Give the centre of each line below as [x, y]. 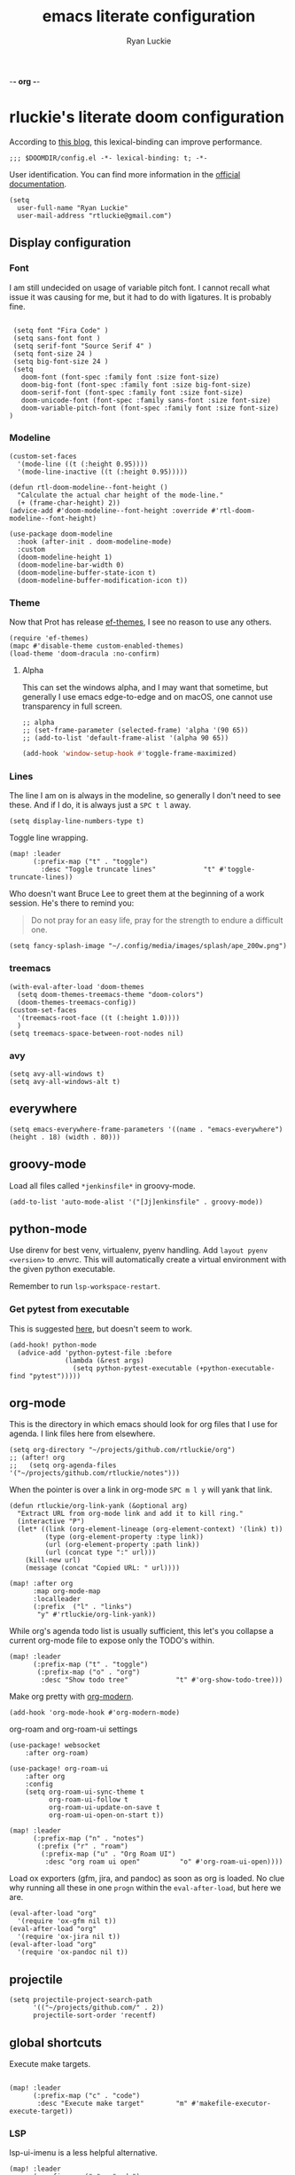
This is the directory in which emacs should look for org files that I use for [144, 1425]
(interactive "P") [51, 1522]
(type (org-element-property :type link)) [124, 1537]
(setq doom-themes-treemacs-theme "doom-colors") [110, 994]
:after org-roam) [57, 1754]
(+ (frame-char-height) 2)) [69, 503]
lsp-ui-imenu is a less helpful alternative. [83, 2153]
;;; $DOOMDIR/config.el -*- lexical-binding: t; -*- [109, 158]
